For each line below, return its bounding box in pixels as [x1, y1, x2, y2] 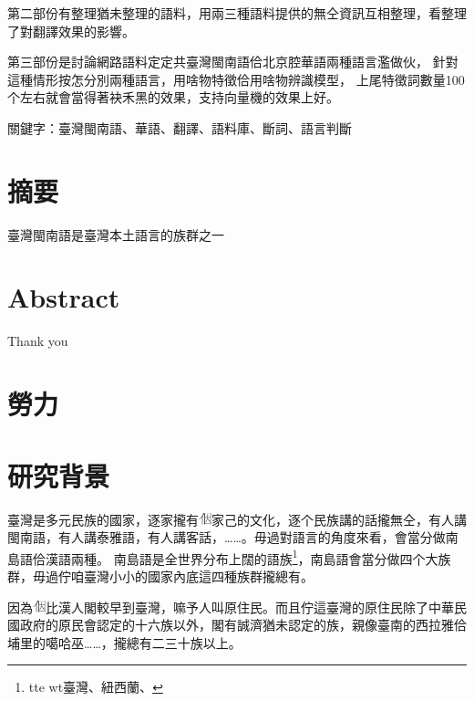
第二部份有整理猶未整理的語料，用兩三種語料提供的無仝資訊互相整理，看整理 [7, 4, 467, 22]
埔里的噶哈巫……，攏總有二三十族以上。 [7, 633, 242, 652]
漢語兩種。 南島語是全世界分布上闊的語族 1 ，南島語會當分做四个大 [45, 546, 438, 568]
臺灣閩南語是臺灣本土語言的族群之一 [7, 225, 224, 244]
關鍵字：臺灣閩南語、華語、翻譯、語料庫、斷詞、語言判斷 [7, 118, 352, 137]
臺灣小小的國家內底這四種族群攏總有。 [83, 566, 314, 585]
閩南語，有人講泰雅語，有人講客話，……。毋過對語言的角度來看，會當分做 [7, 528, 446, 547]
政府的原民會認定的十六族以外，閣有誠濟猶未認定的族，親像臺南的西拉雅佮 [19, 615, 467, 634]
